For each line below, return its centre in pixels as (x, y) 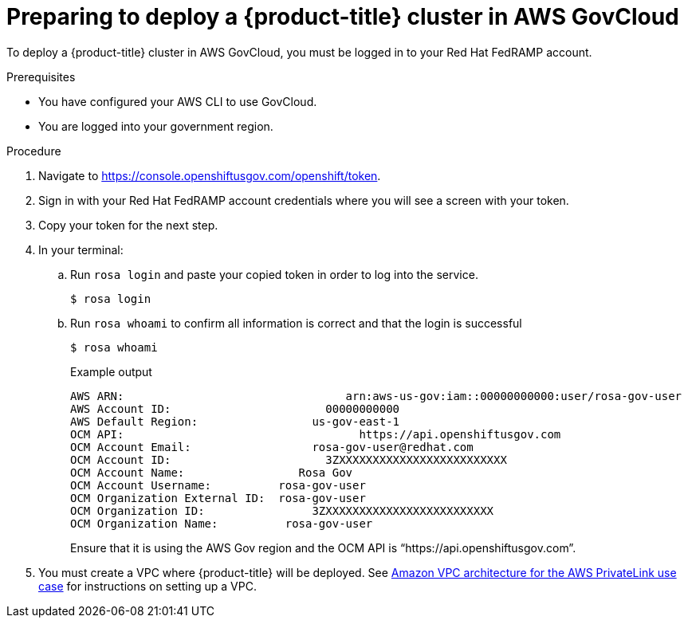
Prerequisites (41, 77)
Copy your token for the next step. (128, 225)
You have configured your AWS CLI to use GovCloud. (178, 101)
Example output (111, 371)
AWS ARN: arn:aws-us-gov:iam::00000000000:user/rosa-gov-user (376, 396)
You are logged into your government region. (156, 126)
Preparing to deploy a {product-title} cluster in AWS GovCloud (343, 17)
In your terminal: (81, 249)
